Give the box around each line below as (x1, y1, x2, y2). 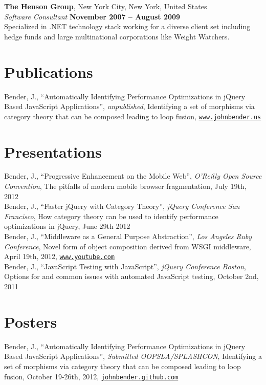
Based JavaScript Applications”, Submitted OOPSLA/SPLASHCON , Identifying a (4, 351, 262, 361)
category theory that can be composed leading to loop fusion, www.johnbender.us (4, 111, 261, 121)
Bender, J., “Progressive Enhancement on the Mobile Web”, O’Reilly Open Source (4, 170, 262, 181)
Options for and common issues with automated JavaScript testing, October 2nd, (4, 271, 259, 282)
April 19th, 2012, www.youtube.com (4, 251, 115, 262)
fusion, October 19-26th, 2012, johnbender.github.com (4, 371, 179, 381)
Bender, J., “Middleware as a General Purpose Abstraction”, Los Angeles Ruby (4, 231, 252, 242)
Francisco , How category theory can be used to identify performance (4, 210, 218, 221)
